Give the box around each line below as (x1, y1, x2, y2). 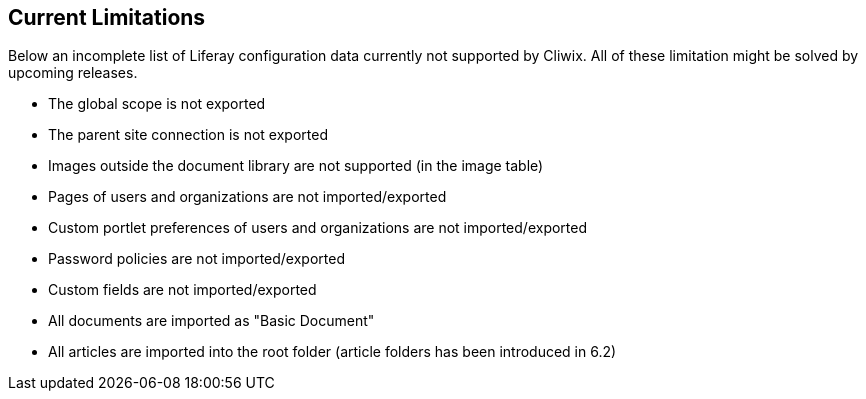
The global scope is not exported (48, 95, 266, 113)
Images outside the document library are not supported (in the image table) (48, 157, 544, 175)
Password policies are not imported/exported (48, 250, 345, 268)
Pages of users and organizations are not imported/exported (48, 188, 447, 206)
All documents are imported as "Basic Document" (48, 312, 375, 330)
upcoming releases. (8, 64, 138, 82)
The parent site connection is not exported (48, 126, 328, 144)
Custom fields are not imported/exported (48, 281, 317, 299)
